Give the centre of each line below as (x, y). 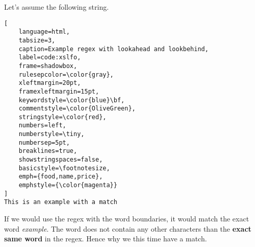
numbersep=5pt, (44, 142)
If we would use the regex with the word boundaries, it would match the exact (127, 219)
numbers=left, (42, 126)
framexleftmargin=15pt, (59, 91)
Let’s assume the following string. (57, 7)
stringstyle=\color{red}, (62, 117)
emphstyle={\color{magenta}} (68, 185)
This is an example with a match (61, 202)
